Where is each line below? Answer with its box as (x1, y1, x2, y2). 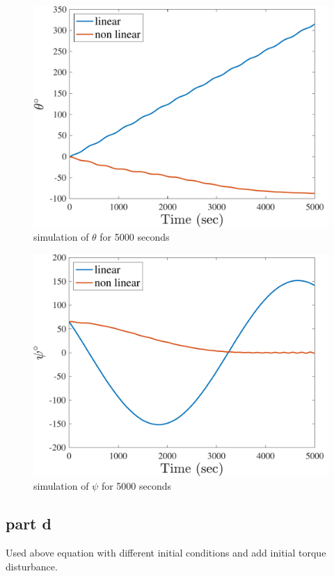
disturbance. (6, 559, 58, 573)
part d (6, 513, 51, 534)
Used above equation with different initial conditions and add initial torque (6, 545, 326, 560)
